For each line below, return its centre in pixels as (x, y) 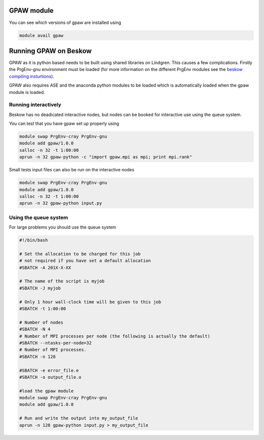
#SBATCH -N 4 (35, 329)
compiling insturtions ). (32, 76)
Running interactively (35, 105)
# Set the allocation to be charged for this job (80, 254)
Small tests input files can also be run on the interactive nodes (72, 170)
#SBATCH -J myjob (40, 288)
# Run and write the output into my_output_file (79, 418)
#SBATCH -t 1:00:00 (43, 309)
